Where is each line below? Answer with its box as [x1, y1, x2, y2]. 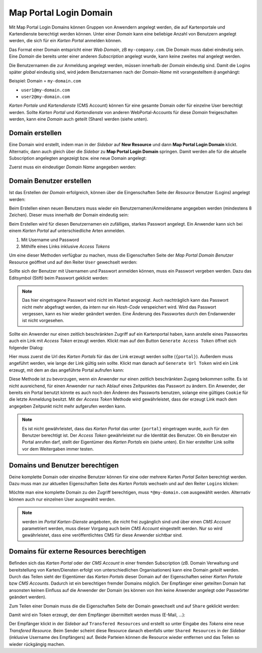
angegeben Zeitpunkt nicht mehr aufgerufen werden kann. [9, 403, 126, 409]
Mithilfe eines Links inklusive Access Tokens [21, 243, 110, 249]
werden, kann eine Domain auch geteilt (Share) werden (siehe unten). [9, 116, 148, 122]
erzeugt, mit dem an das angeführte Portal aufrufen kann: [9, 367, 124, 373]
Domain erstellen [9, 129, 62, 137]
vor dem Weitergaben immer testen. [22, 446, 94, 452]
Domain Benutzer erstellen [9, 177, 92, 185]
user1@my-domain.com [21, 87, 70, 93]
